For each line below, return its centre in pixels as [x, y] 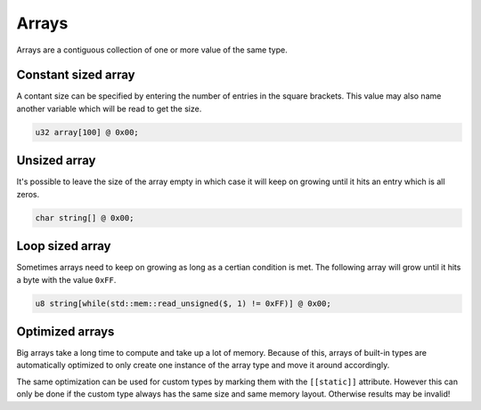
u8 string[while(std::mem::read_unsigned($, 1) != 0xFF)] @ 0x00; [183, 303]
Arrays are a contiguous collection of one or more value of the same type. [152, 50]
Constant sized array [76, 75]
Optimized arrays [65, 331]
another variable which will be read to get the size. [109, 109]
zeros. [28, 194]
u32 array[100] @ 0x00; [87, 132]
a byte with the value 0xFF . [66, 279]
